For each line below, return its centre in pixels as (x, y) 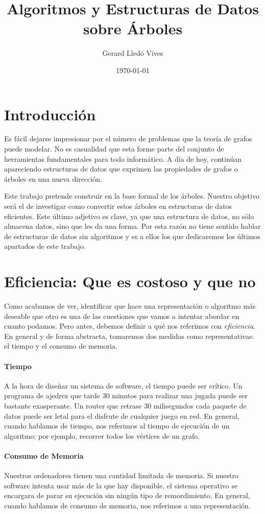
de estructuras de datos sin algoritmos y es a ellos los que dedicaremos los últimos (132, 236)
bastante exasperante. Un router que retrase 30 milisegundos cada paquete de (125, 406)
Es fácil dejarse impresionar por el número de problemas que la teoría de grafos (128, 138)
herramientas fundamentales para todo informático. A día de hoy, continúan (123, 158)
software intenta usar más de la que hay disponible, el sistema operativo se (121, 485)
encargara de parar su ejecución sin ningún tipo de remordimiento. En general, (127, 495)
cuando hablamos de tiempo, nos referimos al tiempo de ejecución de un (117, 426)
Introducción (50, 114)
